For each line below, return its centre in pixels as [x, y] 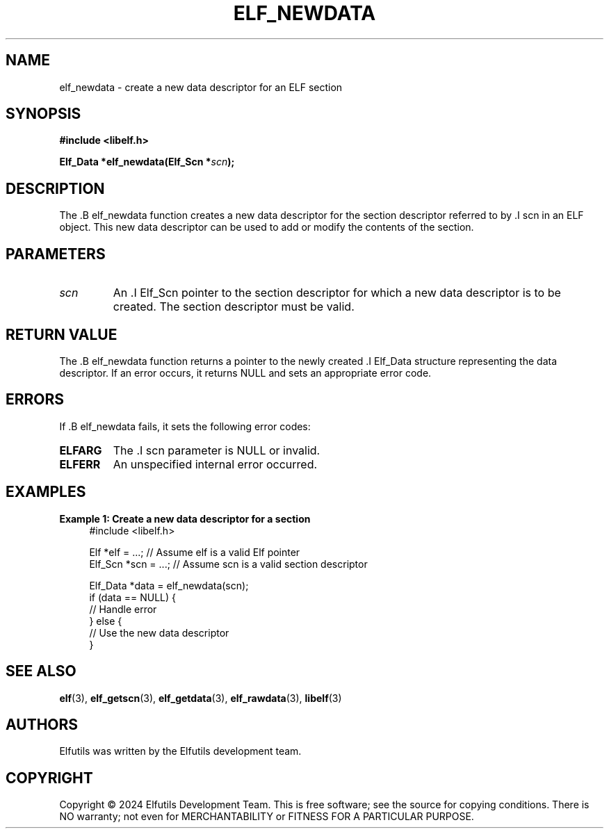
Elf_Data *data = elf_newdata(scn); [169, 585]
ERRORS [35, 400]
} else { [106, 621]
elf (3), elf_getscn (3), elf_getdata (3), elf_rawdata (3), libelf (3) [201, 698]
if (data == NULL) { [133, 597]
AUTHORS [42, 724]
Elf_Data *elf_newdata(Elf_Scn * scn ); [147, 162]
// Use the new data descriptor [159, 632]
